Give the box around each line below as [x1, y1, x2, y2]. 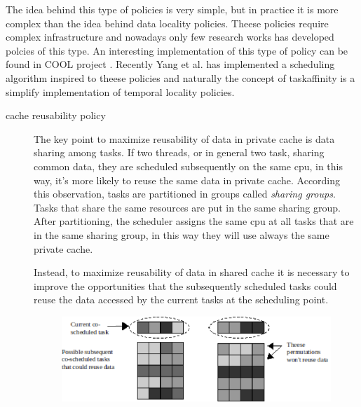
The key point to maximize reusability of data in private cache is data [34, 131, 335, 146]
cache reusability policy [6, 108, 106, 123]
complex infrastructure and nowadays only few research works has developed [6, 29, 334, 44]
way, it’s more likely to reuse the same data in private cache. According [34, 172, 341, 187]
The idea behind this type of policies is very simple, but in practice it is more [6, 2, 339, 16]
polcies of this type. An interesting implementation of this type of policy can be [6, 43, 348, 57]
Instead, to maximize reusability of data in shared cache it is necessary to [34, 265, 350, 280]
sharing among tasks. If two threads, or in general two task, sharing [34, 145, 325, 160]
